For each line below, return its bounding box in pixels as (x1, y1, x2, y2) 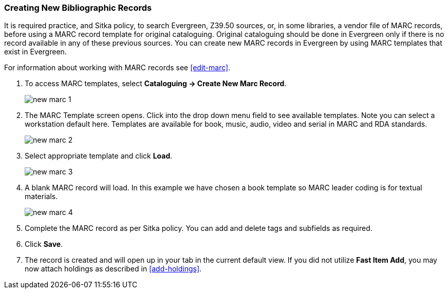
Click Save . (25, 240, 63, 249)
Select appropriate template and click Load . (25, 151, 173, 161)
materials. (25, 192, 58, 201)
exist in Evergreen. (4, 47, 67, 56)
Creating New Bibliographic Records (4, 3, 152, 13)
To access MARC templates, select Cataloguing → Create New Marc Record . (25, 79, 287, 88)
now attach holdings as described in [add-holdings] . (25, 264, 202, 274)
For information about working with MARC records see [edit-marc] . (4, 63, 231, 72)
